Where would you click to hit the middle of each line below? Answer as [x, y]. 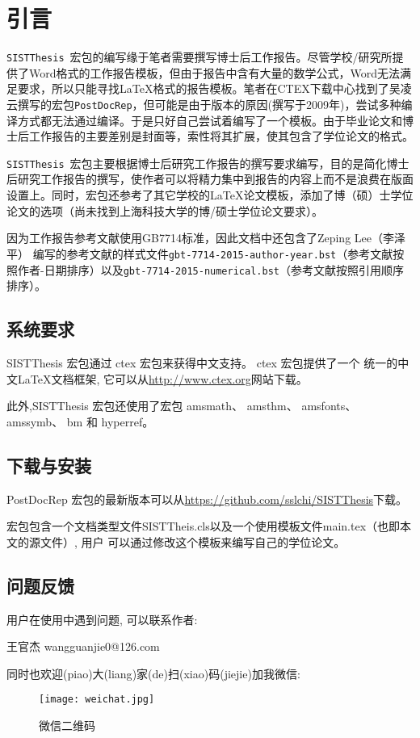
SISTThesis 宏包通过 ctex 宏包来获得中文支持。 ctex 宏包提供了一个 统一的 [202, 362]
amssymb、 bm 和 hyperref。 [80, 421]
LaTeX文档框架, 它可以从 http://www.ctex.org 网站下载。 [162, 378]
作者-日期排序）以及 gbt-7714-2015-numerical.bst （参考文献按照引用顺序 [210, 269]
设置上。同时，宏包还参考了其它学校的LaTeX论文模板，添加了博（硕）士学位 [210, 195]
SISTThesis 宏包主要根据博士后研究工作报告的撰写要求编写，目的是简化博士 [208, 163]
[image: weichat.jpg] [97, 700]
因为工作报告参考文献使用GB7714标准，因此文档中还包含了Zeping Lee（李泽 [206, 238]
